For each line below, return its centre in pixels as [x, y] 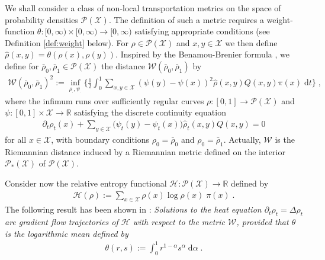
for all [16, 139]
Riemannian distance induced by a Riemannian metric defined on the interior [145, 151]
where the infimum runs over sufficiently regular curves [104, 100]
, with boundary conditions [100, 139]
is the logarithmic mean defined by [67, 233]
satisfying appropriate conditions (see [202, 31]
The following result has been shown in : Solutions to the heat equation [133, 209]
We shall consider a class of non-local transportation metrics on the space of [143, 8]
